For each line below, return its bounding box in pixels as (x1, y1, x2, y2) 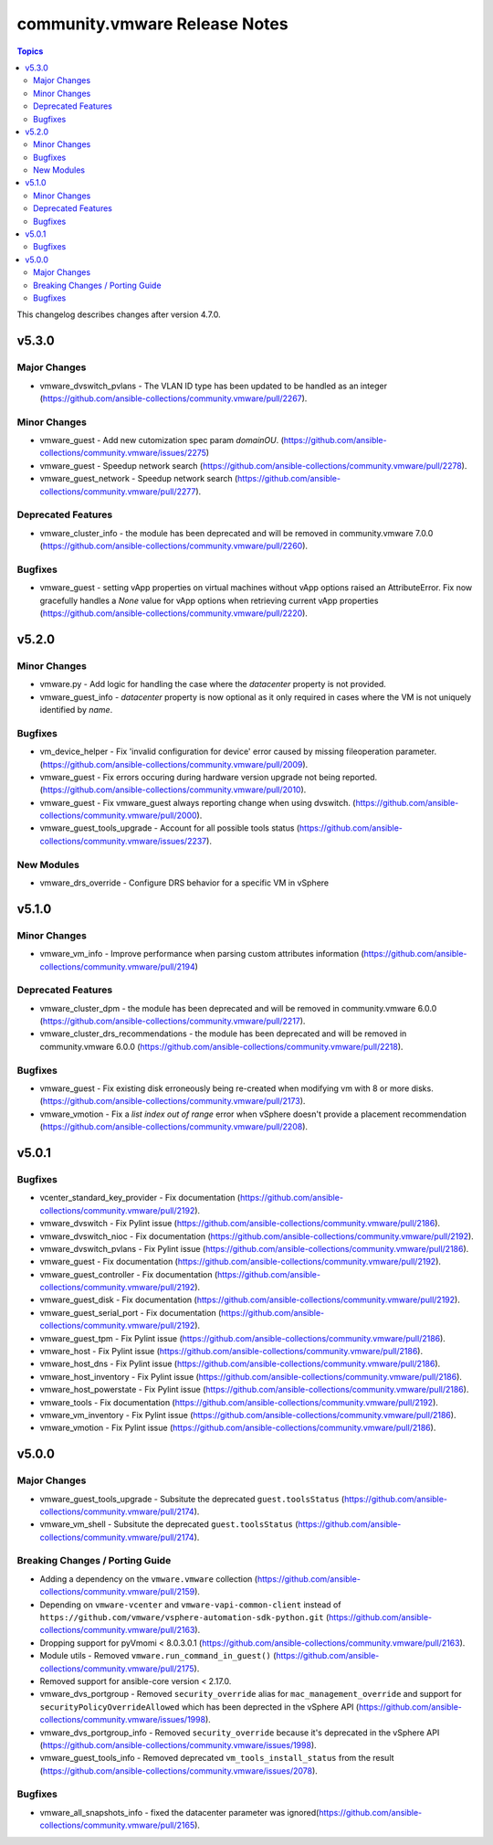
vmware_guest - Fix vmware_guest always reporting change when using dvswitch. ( (39, 797, 356, 808)
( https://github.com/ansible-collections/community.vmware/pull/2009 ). (39, 758, 309, 769)
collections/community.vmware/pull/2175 (39, 1663, 195, 1674)
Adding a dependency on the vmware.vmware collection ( (39, 1573, 258, 1585)
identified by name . (39, 705, 113, 715)
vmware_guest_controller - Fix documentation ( (39, 1268, 218, 1279)
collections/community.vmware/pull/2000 (39, 810, 197, 822)
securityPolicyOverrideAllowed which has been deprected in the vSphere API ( (39, 1701, 360, 1712)
